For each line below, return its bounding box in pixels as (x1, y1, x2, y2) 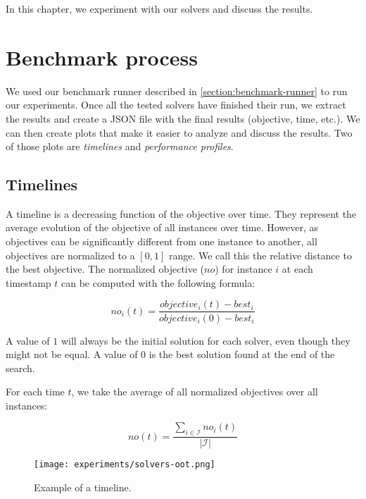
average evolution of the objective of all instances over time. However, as (6, 220, 319, 235)
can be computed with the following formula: (61, 275, 255, 290)
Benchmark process (6, 42, 198, 71)
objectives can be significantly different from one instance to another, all (6, 234, 317, 249)
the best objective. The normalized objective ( (6, 261, 205, 276)
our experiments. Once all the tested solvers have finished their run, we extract (6, 97, 346, 112)
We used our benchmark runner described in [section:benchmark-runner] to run (6, 83, 348, 98)
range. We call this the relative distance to (168, 247, 352, 262)
